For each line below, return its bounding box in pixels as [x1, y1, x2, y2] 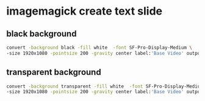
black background [6, 29, 77, 39]
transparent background [6, 67, 102, 77]
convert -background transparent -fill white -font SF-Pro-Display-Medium [6, 83, 203, 89]
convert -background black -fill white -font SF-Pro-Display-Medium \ [6, 44, 192, 50]
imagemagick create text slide [6, 4, 163, 18]
